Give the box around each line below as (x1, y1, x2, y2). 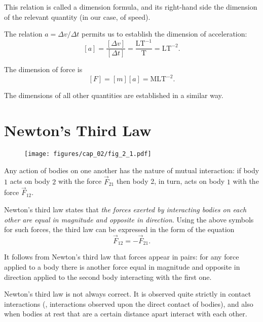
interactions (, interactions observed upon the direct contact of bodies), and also (4, 298, 253, 309)
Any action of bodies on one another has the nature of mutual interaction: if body (4, 165, 259, 175)
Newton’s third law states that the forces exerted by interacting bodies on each (4, 204, 247, 215)
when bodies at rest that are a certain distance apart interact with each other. (4, 308, 247, 319)
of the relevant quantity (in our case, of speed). (4, 11, 151, 22)
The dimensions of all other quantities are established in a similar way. (4, 90, 223, 101)
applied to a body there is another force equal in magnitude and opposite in (4, 262, 240, 272)
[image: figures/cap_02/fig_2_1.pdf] (24, 150, 152, 158)
